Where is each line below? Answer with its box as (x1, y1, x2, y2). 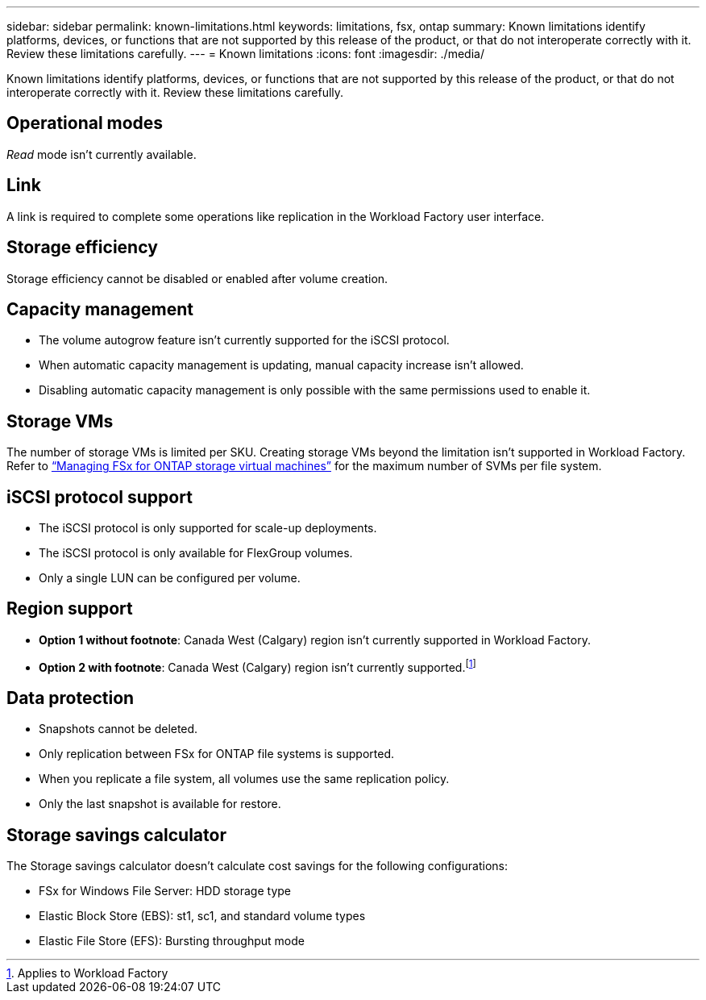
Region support (6, 598, 133, 619)
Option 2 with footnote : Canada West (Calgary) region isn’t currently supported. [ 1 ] (39, 657, 476, 674)
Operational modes (6, 113, 164, 134)
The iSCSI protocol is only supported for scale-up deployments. (39, 521, 377, 535)
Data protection (6, 687, 135, 708)
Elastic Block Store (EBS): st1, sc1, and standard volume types (39, 909, 366, 923)
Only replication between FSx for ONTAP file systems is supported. (39, 747, 394, 761)
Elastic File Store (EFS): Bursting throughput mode (39, 934, 305, 948)
